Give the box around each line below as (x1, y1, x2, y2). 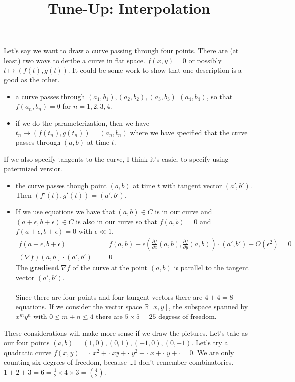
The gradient (15, 262, 59, 272)
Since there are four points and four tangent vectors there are (15, 291, 203, 302)
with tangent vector (162, 180, 222, 190)
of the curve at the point (72, 262, 148, 272)
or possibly (188, 55, 222, 65)
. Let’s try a (191, 337, 228, 348)
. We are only (193, 347, 234, 357)
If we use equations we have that (15, 206, 115, 217)
